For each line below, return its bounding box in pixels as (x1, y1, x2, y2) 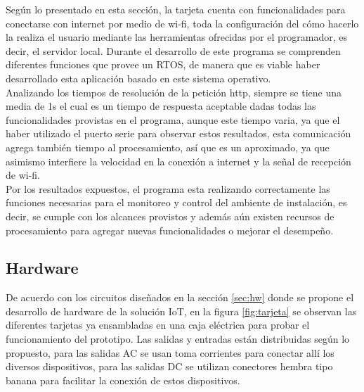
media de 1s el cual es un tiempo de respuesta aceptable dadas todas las (6, 99, 316, 113)
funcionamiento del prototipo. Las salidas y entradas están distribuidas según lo (6, 331, 350, 346)
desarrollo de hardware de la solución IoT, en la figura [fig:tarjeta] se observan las (6, 303, 357, 318)
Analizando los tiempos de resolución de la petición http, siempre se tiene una (6, 84, 342, 99)
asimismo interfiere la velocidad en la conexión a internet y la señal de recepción (6, 153, 351, 168)
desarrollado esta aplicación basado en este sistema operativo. (6, 70, 271, 85)
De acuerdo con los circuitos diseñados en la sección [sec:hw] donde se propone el (6, 290, 354, 305)
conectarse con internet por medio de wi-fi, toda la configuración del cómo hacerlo (6, 15, 359, 30)
